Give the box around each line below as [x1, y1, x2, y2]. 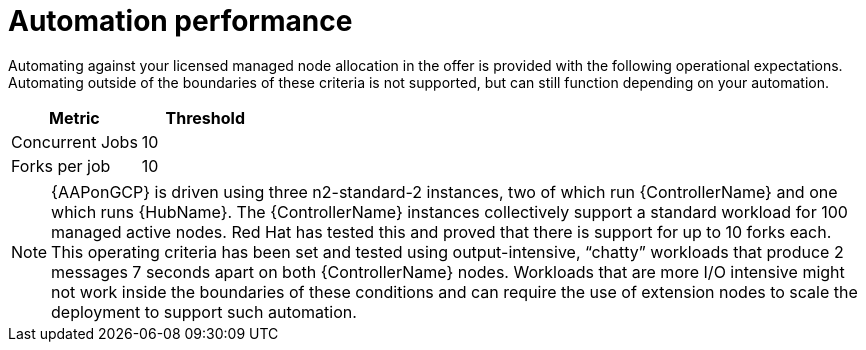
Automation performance [8, 4, 353, 38]
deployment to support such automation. [51, 301, 357, 322]
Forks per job [11, 155, 111, 176]
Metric [49, 107, 100, 128]
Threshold [165, 107, 246, 128]
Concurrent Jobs [11, 131, 138, 152]
